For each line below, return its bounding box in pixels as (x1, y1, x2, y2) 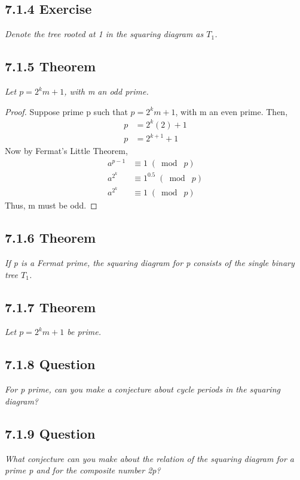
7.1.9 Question (5, 424, 96, 442)
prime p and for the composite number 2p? (5, 464, 161, 476)
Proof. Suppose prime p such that (5, 105, 128, 117)
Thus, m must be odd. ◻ (5, 199, 97, 212)
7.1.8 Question (5, 355, 96, 373)
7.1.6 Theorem (5, 228, 96, 247)
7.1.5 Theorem (5, 57, 96, 76)
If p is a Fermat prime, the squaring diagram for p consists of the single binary (5, 256, 295, 269)
